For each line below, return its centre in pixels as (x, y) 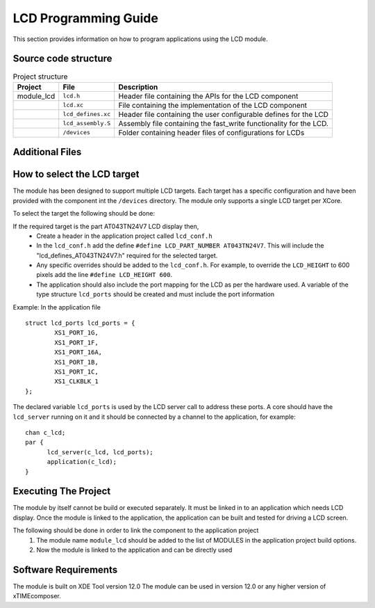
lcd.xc (73, 105)
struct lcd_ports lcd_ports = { (80, 323)
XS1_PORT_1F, (76, 342)
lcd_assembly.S (87, 123)
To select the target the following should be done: (84, 214)
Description (138, 87)
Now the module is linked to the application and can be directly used (134, 550)
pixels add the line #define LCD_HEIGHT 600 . (105, 275)
